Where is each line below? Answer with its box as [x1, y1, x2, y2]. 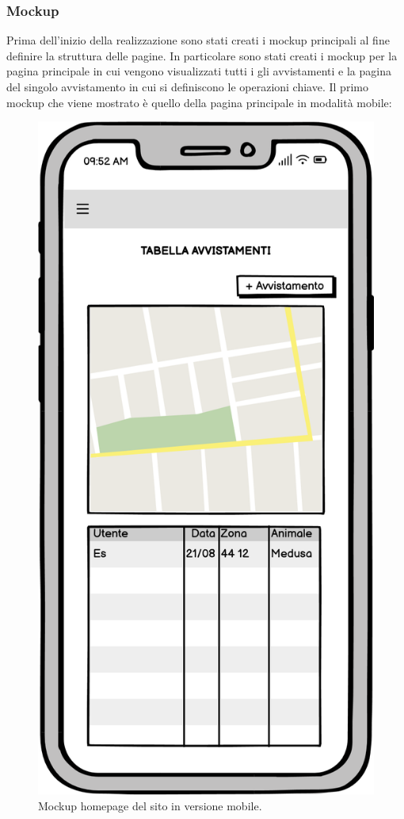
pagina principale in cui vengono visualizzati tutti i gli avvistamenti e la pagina [6, 63, 391, 79]
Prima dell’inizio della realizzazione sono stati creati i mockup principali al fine [6, 32, 390, 48]
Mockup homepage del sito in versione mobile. [38, 797, 262, 813]
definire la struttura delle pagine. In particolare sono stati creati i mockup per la [6, 47, 398, 63]
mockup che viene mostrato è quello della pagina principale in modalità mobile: [6, 94, 392, 110]
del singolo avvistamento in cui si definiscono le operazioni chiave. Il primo [6, 79, 368, 94]
